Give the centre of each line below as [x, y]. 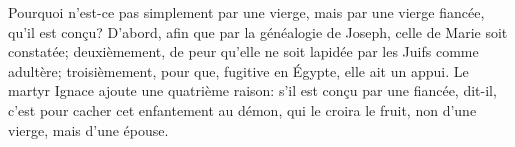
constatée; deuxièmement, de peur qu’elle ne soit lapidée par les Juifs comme [243, 51]
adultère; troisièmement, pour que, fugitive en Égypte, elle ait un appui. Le [238, 70]
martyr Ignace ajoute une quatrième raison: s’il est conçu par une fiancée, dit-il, [252, 90]
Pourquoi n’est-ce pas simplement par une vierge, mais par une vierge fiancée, [246, 12]
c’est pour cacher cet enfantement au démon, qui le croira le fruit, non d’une [242, 109]
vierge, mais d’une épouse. [88, 129]
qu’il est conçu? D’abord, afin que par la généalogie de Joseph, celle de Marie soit [258, 31]
